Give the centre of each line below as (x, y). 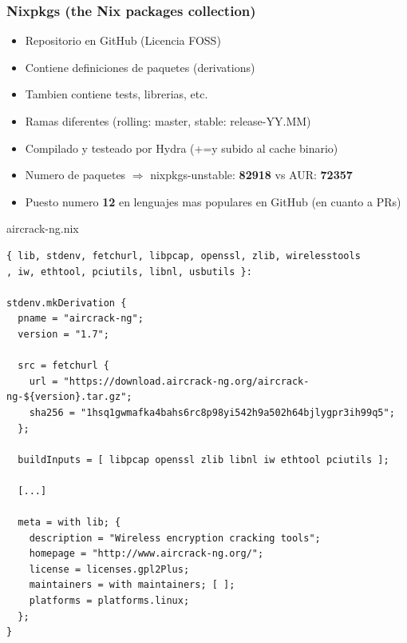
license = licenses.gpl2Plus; (109, 569)
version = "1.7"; (63, 334)
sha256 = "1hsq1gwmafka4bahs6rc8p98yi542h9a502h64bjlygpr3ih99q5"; (212, 412)
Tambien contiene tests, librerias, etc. (117, 94)
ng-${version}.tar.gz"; (69, 397)
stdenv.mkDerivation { (67, 303)
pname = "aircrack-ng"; (81, 319)
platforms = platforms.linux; (109, 601)
